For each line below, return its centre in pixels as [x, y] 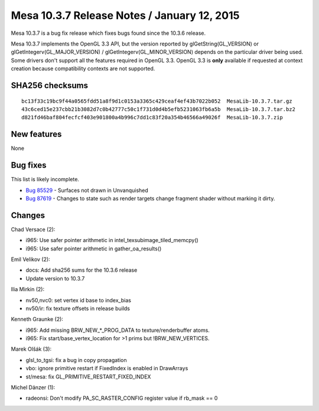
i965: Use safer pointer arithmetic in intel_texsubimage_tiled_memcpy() [112, 240]
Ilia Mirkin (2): [27, 289]
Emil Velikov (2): [30, 259]
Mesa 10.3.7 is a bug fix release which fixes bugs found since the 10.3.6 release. [108, 33]
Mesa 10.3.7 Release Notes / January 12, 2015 [125, 15]
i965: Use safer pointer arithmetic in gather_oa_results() [94, 249]
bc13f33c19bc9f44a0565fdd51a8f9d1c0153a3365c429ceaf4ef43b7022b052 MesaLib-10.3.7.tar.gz [157, 101]
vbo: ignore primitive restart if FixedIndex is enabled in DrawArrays [107, 368]
